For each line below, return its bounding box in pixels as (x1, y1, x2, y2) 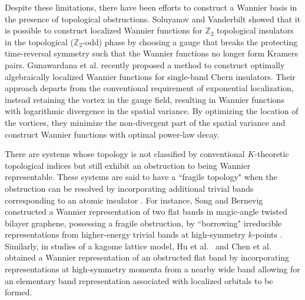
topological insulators (217, 24, 294, 36)
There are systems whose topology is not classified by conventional (5, 148, 245, 160)
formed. (5, 286, 32, 298)
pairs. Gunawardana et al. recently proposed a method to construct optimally (5, 58, 285, 71)
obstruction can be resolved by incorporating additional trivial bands (5, 182, 254, 194)
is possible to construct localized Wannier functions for (5, 24, 203, 36)
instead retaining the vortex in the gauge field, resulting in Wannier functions (5, 93, 284, 105)
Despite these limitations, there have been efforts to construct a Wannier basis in (5, 1, 297, 13)
